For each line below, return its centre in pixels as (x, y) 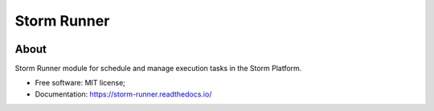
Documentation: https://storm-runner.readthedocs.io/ (123, 94)
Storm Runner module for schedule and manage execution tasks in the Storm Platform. (158, 69)
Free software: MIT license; (80, 83)
